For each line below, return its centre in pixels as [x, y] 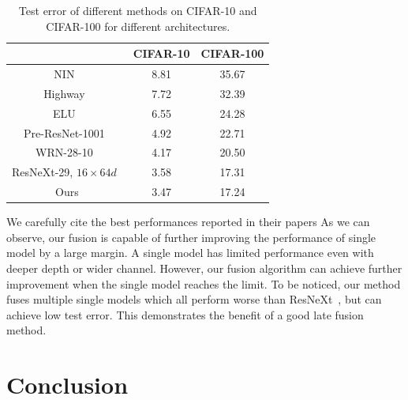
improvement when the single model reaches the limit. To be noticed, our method [204, 283]
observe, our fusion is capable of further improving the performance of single [191, 237]
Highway [64, 93]
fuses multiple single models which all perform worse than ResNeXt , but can [194, 299]
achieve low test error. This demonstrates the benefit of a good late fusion [185, 314]
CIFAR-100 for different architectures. [138, 26]
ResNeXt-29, [43, 172]
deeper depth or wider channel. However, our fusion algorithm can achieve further [204, 268]
